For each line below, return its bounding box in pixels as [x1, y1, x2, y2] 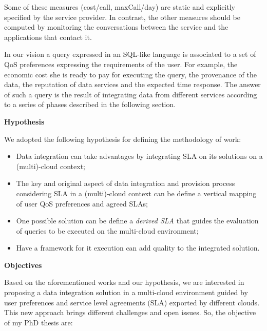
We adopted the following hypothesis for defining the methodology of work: [4, 133, 241, 144]
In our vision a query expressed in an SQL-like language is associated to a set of [4, 49, 256, 59]
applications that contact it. [4, 31, 92, 42]
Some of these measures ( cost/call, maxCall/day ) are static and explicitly [4, 2, 235, 12]
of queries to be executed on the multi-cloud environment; [16, 225, 199, 236]
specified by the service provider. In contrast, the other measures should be [4, 11, 240, 22]
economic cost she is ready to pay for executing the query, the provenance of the [4, 69, 257, 79]
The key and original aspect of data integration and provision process [16, 178, 235, 189]
